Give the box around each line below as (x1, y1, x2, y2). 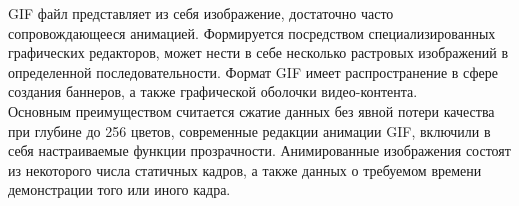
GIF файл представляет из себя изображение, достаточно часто (8, 3, 394, 23)
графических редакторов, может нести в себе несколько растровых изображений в (8, 42, 509, 63)
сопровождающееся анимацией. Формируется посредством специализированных (8, 22, 496, 43)
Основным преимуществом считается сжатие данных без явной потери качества (8, 100, 495, 121)
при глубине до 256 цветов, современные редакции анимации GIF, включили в (8, 120, 491, 141)
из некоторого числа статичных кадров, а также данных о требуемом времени (8, 159, 482, 180)
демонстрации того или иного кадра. (8, 179, 231, 200)
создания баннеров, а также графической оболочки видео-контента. (8, 81, 418, 102)
